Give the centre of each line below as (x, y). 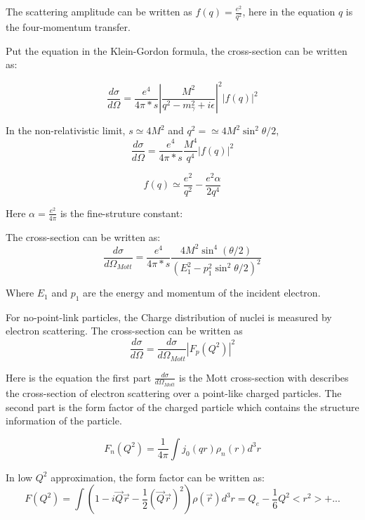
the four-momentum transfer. (68, 27)
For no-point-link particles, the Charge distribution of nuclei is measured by (169, 317)
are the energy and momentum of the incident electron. (202, 293)
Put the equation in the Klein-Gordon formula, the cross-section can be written (177, 50)
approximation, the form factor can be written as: (158, 477)
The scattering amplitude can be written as (99, 11)
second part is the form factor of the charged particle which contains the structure (182, 407)
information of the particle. (64, 421)
